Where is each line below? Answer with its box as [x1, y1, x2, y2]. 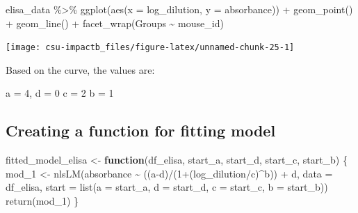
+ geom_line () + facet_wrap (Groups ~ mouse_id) [6, 15, 224, 30]
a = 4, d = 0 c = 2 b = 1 [6, 86, 114, 100]
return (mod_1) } [6, 194, 79, 208]
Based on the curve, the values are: [6, 62, 155, 77]
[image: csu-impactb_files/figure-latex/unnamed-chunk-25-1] [6, 42, 295, 53]
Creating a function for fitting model [6, 120, 276, 141]
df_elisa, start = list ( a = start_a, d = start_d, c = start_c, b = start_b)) [6, 180, 328, 194]
